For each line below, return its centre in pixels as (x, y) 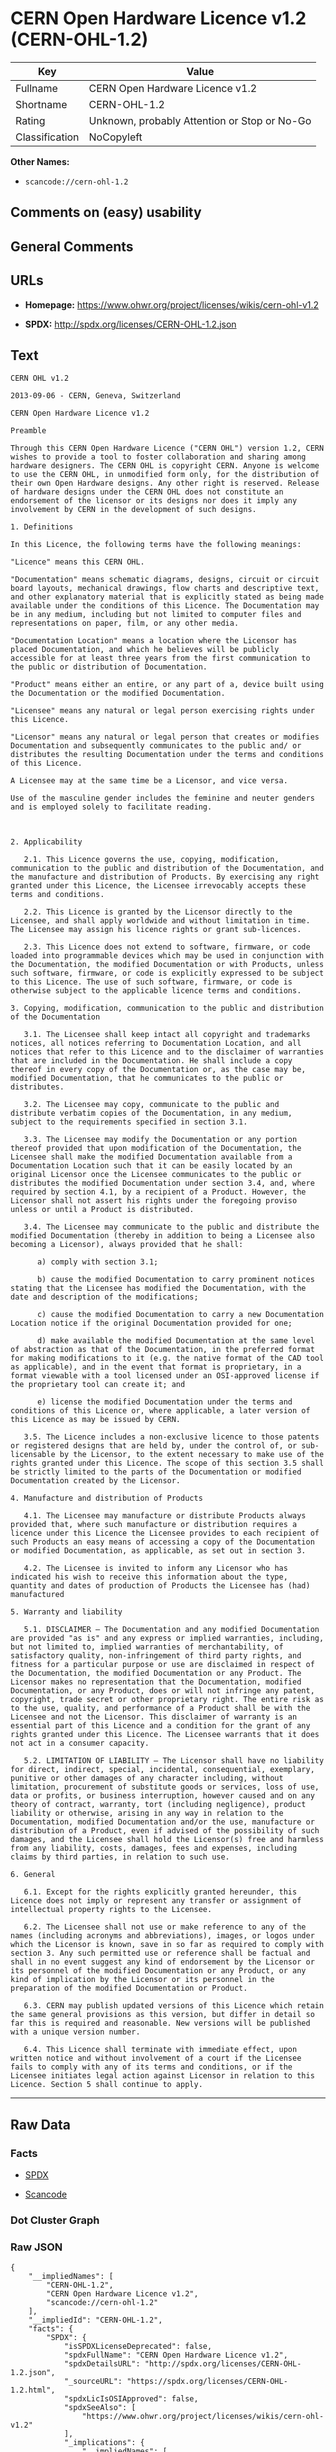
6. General (33, 1875)
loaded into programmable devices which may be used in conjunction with (167, 956)
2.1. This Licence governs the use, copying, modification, (151, 860)
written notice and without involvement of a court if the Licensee (156, 2058)
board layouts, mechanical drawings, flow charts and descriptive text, (165, 588)
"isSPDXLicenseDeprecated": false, (138, 2347)
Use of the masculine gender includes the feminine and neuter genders (162, 798)
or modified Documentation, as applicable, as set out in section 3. (158, 1551)
